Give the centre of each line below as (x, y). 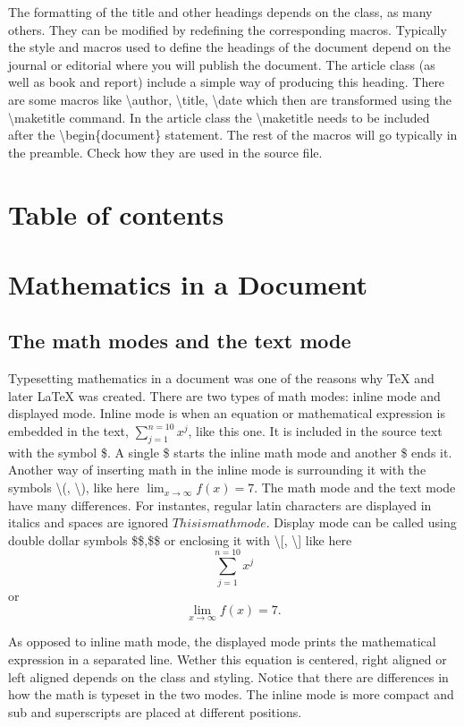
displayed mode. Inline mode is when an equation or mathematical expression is (227, 413)
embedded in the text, (68, 431)
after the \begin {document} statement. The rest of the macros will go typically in (233, 135)
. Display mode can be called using (361, 522)
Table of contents (116, 214)
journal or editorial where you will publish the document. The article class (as (222, 64)
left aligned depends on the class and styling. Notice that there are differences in (228, 676)
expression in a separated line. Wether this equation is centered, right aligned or (228, 659)
